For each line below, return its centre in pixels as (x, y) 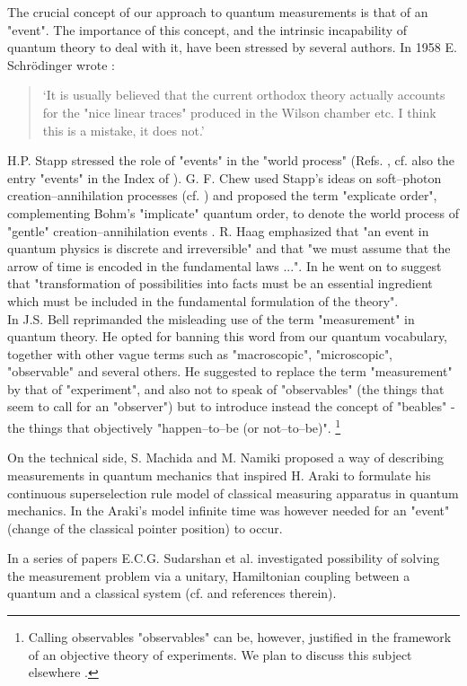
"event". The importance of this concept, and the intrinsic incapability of (207, 29)
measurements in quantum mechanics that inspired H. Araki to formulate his (219, 475)
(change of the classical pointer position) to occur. (145, 528)
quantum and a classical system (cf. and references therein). (172, 593)
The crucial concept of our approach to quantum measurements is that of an (218, 12)
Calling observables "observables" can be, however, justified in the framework (240, 637)
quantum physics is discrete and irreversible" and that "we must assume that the (229, 248)
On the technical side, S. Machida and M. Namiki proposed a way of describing (226, 457)
